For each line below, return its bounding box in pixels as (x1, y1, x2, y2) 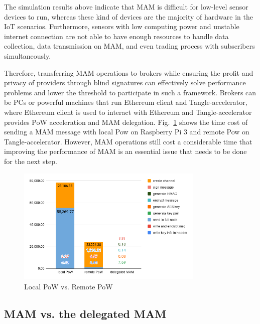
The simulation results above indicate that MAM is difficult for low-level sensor (4, 2, 248, 12)
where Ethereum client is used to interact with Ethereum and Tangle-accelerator (4, 106, 252, 117)
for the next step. (4, 155, 57, 166)
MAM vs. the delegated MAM (4, 305, 167, 321)
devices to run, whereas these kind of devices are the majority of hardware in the (4, 11, 253, 22)
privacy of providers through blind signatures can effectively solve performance (4, 77, 246, 88)
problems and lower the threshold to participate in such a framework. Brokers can (4, 87, 256, 97)
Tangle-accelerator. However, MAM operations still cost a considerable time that (4, 136, 252, 146)
